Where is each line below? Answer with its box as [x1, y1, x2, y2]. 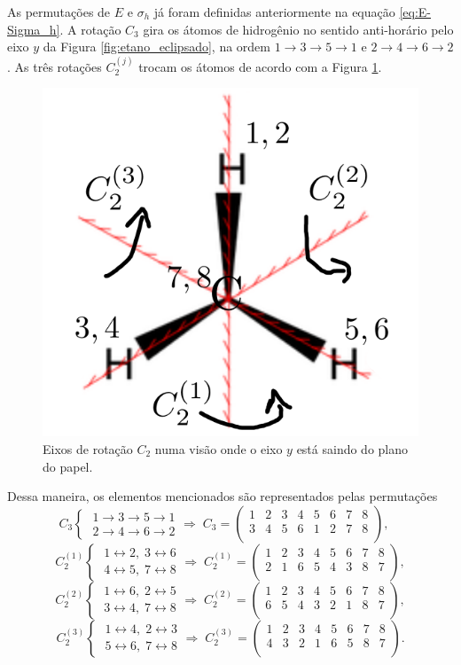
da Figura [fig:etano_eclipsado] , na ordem [43, 37, 270, 56]
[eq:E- [399, 3, 432, 20]
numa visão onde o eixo [154, 440, 283, 458]
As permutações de [7, 3, 111, 20]
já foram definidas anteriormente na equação [153, 3, 395, 20]
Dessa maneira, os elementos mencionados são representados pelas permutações [7, 487, 438, 505]
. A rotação [59, 20, 121, 38]
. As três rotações [7, 57, 102, 75]
